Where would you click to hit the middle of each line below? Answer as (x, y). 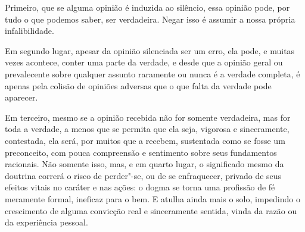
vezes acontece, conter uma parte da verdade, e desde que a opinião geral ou (144, 62)
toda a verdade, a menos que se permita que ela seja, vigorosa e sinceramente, (147, 129)
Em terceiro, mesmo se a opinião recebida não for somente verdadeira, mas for (148, 117)
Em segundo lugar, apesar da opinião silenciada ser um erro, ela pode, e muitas (150, 50)
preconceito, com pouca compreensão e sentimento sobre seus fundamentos (141, 152)
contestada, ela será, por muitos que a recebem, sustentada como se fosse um (145, 140)
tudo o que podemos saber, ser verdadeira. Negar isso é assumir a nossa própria (150, 19)
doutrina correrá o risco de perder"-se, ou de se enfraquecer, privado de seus (143, 175)
